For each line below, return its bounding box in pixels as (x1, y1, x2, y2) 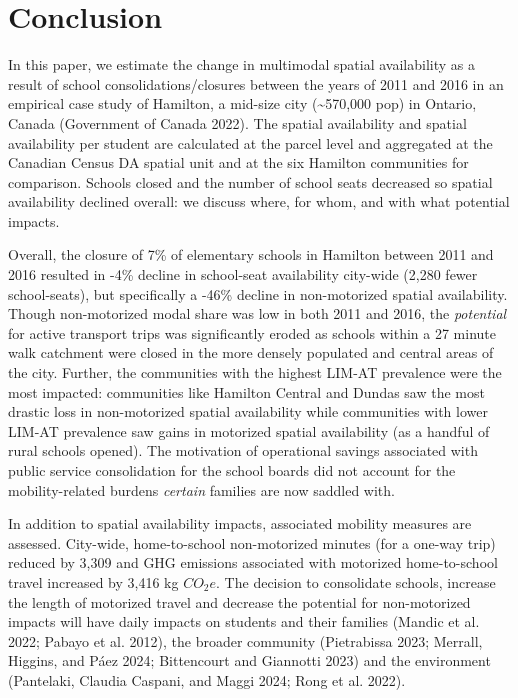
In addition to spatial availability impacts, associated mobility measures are (8, 513, 472, 534)
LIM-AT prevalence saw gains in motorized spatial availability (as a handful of (8, 420, 490, 441)
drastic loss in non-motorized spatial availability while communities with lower (8, 401, 488, 422)
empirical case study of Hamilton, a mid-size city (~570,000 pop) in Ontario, (8, 93, 477, 114)
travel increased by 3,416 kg (8, 571, 179, 592)
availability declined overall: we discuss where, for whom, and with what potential (8, 191, 510, 212)
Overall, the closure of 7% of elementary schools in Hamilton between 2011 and (8, 244, 494, 265)
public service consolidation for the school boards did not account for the (8, 460, 456, 480)
